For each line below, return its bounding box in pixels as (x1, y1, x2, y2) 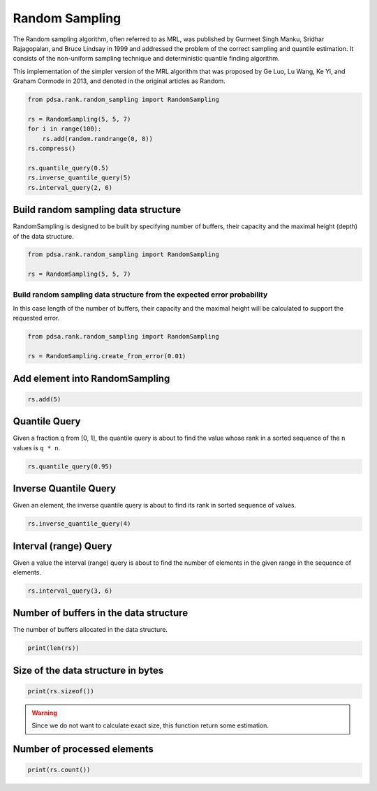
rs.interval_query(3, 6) (27, 586, 113, 595)
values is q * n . (13, 443, 61, 452)
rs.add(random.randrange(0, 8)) (42, 135, 154, 142)
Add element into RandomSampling (13, 372, 170, 384)
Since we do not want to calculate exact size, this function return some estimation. (31, 721, 269, 730)
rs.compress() (27, 145, 76, 153)
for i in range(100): (27, 125, 102, 133)
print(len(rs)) (27, 644, 80, 652)
